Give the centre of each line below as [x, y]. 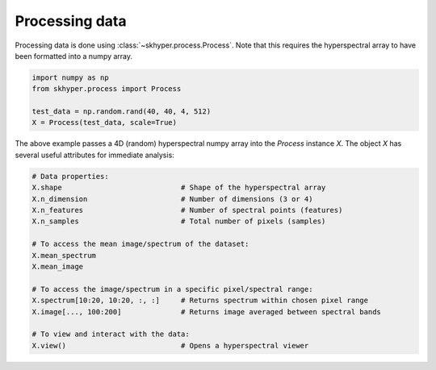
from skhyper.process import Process [107, 89]
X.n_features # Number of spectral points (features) [187, 210]
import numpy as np [70, 77]
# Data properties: [70, 176]
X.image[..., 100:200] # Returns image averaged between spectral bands [206, 312]
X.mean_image [58, 266]
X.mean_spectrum [64, 255]
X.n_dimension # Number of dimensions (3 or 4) [172, 199]
